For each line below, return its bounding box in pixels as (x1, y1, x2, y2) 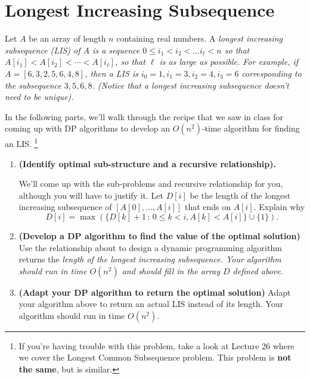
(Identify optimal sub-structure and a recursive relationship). (18, 157, 276, 170)
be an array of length (29, 32, 106, 45)
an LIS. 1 (5, 136, 38, 149)
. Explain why (253, 201, 305, 213)
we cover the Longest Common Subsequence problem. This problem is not (18, 351, 292, 364)
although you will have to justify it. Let (18, 189, 163, 201)
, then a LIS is (85, 67, 138, 79)
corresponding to (241, 67, 302, 79)
